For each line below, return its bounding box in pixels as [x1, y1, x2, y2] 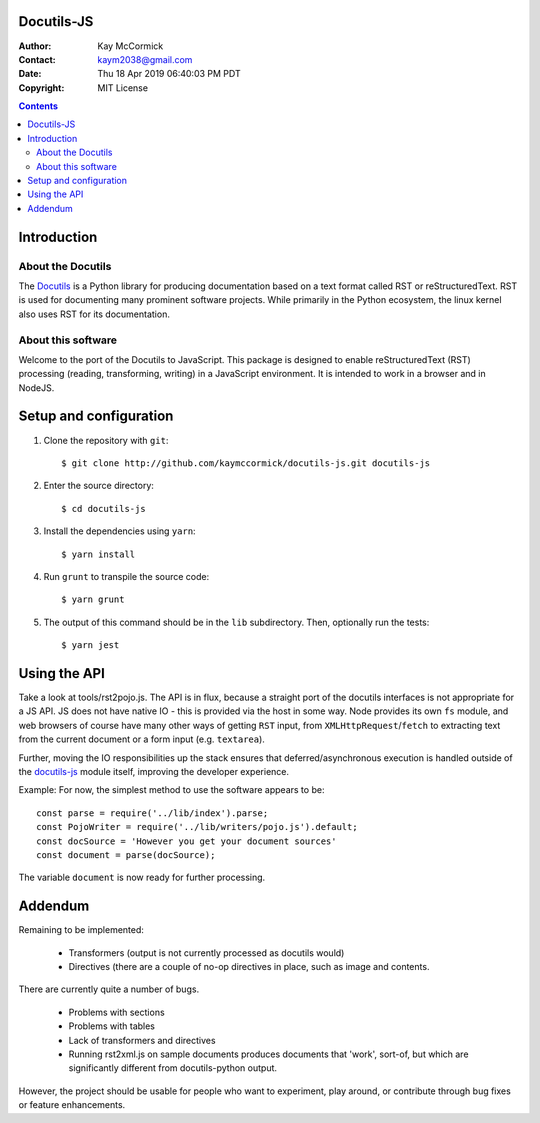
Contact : [18, 53, 57, 65]
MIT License [97, 81, 149, 94]
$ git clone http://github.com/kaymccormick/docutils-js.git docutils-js [61, 457, 431, 469]
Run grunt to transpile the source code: [43, 570, 210, 582]
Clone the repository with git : [43, 434, 169, 446]
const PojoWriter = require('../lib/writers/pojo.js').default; [36, 821, 359, 833]
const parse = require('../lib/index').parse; [36, 807, 269, 819]
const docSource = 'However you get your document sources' [36, 835, 337, 847]
